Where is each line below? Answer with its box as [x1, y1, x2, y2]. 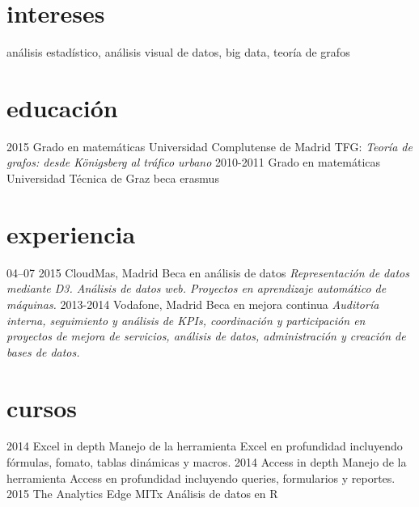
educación [6, 91, 118, 124]
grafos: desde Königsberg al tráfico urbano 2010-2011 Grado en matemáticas [6, 154, 381, 171]
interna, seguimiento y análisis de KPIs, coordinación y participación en [6, 311, 366, 328]
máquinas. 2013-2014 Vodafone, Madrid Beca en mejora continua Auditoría [6, 295, 379, 312]
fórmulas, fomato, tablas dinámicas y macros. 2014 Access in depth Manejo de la [6, 454, 407, 471]
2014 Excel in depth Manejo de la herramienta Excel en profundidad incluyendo [6, 437, 403, 454]
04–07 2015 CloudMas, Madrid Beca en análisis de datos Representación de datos [6, 264, 409, 281]
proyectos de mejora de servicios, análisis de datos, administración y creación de [6, 327, 406, 344]
